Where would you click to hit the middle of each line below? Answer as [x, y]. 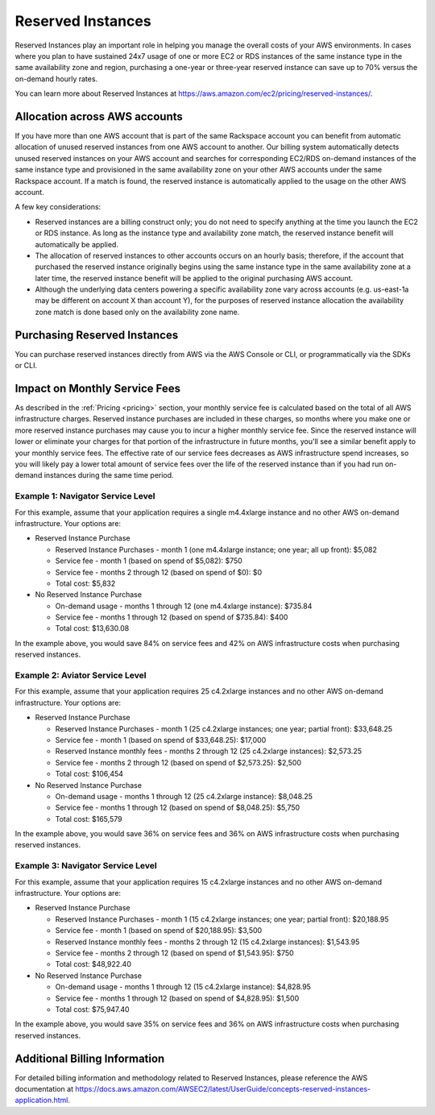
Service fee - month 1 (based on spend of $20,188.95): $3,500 [159, 931]
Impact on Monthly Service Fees [98, 388]
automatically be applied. [77, 244]
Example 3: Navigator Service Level [86, 866]
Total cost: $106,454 [89, 774]
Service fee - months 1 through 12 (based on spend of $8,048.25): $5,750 [178, 808]
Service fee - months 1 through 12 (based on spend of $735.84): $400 [172, 617]
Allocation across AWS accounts [99, 116]
